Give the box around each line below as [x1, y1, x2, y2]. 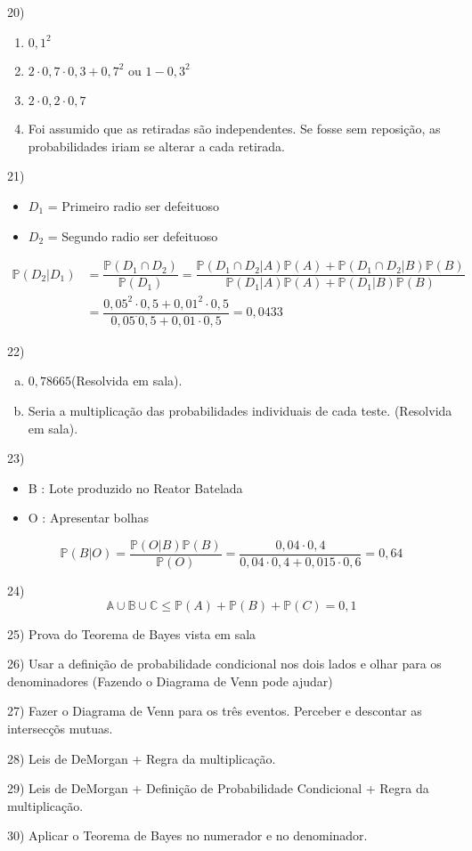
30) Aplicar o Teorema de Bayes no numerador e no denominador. [7, 826, 368, 845]
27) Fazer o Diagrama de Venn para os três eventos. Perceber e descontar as [7, 701, 422, 720]
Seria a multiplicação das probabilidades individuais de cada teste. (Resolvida [28, 401, 452, 420]
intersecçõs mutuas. [7, 719, 113, 738]
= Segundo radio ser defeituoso [47, 226, 218, 245]
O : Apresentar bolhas [28, 508, 149, 527]
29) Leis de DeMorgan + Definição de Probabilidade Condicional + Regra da [7, 779, 429, 798]
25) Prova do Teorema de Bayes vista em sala [7, 624, 256, 643]
